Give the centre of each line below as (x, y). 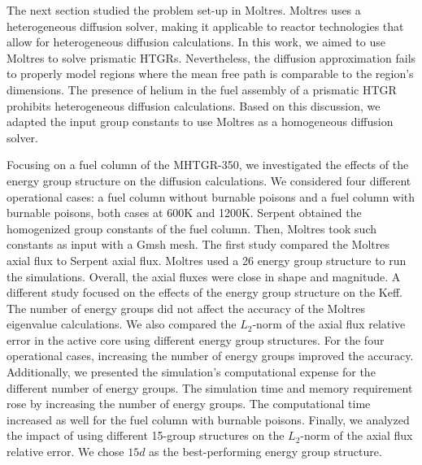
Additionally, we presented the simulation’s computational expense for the (191, 372)
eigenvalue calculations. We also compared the (122, 324)
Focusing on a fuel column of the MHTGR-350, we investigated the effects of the (208, 165)
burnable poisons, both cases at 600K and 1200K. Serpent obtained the (184, 213)
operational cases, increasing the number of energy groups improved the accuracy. (210, 356)
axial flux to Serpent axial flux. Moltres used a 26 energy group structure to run (207, 260)
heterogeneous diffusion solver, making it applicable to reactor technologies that (205, 26)
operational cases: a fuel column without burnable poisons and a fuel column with (211, 196)
